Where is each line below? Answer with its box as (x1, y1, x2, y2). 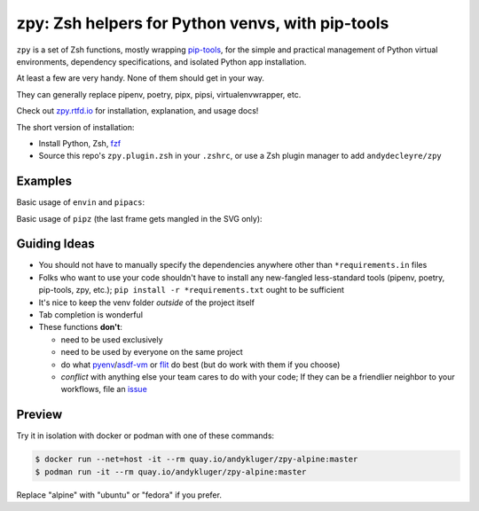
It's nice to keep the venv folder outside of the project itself (38, 297, 255, 308)
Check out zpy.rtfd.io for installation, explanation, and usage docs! (16, 106, 259, 116)
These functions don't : (38, 322, 123, 333)
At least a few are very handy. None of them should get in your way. (16, 73, 265, 83)
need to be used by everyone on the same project (60, 347, 243, 358)
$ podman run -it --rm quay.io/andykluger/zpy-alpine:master (35, 467, 307, 476)
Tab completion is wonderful (38, 310, 144, 320)
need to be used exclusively (60, 334, 163, 345)
